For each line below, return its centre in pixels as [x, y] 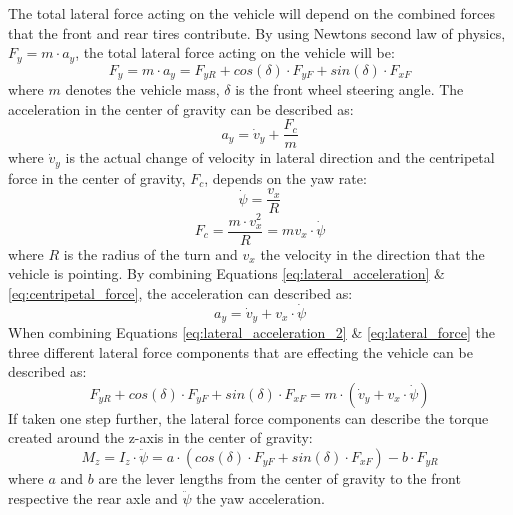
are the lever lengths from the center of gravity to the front [279, 478]
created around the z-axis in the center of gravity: [160, 437]
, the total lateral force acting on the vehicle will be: [235, 52]
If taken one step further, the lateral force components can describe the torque [248, 417]
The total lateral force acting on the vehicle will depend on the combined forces [252, 13]
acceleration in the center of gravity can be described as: [181, 108]
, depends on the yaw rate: [285, 177]
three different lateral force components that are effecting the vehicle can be [240, 351]
